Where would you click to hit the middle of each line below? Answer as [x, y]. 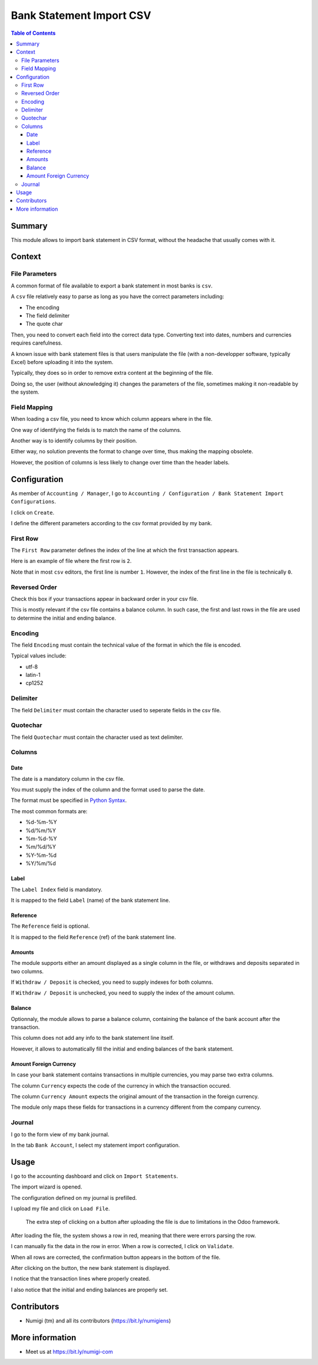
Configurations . [34, 502]
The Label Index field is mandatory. [57, 889]
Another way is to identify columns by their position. [74, 441]
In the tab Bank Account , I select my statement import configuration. [95, 1145]
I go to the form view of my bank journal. [60, 1134]
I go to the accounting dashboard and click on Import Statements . [95, 1176]
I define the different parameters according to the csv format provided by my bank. [112, 523]
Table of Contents [33, 33]
